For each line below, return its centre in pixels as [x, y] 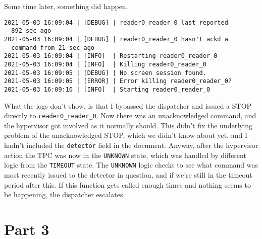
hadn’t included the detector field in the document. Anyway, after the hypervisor [131, 145]
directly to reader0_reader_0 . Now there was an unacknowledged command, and [130, 115]
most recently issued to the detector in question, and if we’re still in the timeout [128, 174]
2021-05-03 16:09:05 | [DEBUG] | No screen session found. [105, 73]
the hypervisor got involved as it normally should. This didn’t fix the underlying [128, 125]
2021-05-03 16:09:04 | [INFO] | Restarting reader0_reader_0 [111, 56]
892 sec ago [31, 31]
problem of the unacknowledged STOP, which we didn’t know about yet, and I [126, 135]
